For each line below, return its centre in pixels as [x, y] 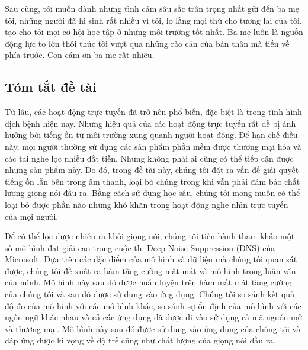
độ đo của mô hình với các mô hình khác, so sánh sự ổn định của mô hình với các [153, 305]
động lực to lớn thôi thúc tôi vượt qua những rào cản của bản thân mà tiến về [147, 43]
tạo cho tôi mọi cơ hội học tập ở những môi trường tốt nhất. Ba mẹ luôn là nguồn [154, 32]
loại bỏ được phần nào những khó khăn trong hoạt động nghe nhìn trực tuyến [147, 204]
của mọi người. [32, 216]
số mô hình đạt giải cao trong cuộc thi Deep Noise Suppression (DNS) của [140, 247]
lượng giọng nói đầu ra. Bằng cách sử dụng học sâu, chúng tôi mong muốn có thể [153, 193]
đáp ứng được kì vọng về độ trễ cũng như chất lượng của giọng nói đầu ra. [140, 340]
